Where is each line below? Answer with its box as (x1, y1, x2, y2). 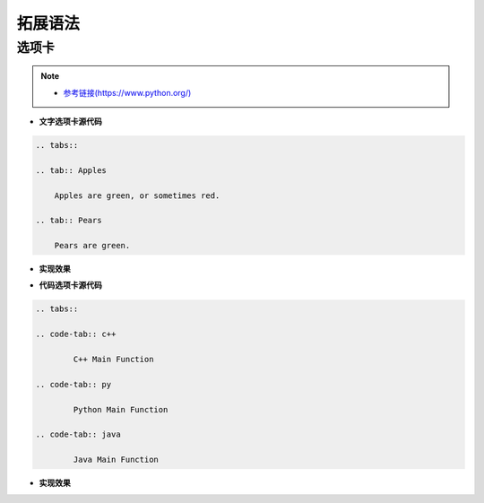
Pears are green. (54, 240, 131, 251)
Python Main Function (73, 404, 169, 414)
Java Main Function (73, 455, 159, 465)
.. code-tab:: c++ (35, 329, 117, 340)
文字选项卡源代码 (39, 116, 102, 126)
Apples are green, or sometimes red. (54, 190, 220, 201)
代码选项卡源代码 (39, 280, 102, 291)
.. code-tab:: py (35, 379, 112, 389)
